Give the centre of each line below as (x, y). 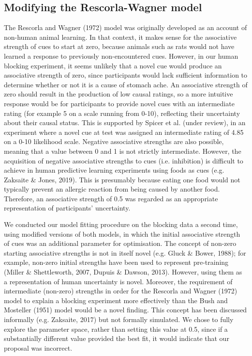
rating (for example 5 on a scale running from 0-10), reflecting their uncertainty (122, 113)
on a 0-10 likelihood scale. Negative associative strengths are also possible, (114, 141)
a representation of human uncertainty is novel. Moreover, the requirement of (118, 281)
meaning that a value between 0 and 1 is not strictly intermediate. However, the (123, 151)
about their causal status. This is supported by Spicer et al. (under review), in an (125, 122)
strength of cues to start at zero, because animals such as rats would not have (119, 46)
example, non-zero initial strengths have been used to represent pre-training (116, 262)
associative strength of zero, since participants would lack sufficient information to (126, 75)
